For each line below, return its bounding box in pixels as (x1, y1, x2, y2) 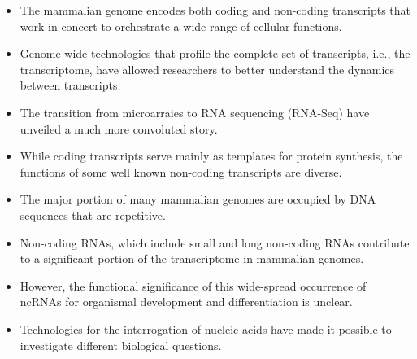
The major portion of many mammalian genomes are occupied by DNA (20, 190, 376, 208)
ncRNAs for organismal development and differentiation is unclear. (20, 293, 353, 310)
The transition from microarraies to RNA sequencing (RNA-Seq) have (20, 103, 370, 120)
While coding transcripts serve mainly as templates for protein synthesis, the (20, 147, 403, 164)
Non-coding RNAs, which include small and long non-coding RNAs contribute (20, 234, 410, 251)
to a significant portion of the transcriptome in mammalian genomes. (20, 250, 364, 267)
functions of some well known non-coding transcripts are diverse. (20, 163, 342, 180)
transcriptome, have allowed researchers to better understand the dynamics (20, 60, 395, 77)
